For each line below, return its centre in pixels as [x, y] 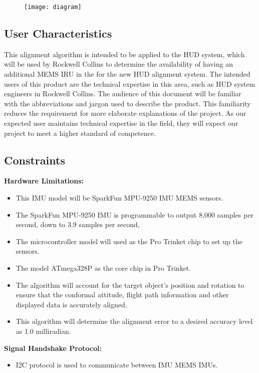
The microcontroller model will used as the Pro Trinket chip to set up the [129, 241]
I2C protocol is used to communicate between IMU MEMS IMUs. [117, 365]
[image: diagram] [53, 7]
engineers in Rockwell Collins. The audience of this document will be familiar [123, 94]
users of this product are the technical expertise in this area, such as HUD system [130, 83]
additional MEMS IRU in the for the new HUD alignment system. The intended [127, 74]
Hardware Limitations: [44, 181]
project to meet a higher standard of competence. [80, 133]
